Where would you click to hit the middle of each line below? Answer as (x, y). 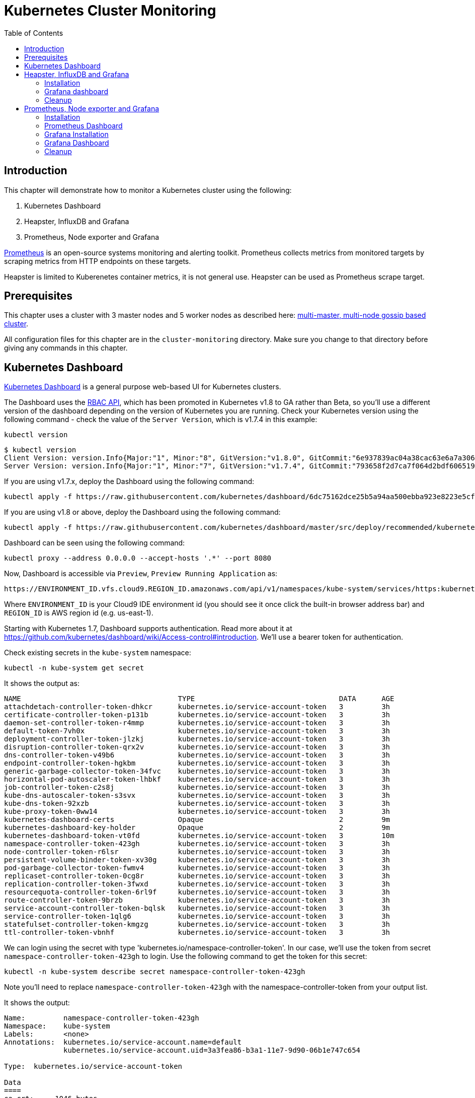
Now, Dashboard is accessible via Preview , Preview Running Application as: (141, 574)
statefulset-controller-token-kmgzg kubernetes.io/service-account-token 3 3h (197, 924)
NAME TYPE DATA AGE (199, 699)
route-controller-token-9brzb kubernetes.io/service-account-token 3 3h (197, 900)
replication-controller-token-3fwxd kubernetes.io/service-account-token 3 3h (197, 884)
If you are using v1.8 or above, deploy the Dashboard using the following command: (142, 512)
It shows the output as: (42, 683)
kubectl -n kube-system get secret (74, 668)
